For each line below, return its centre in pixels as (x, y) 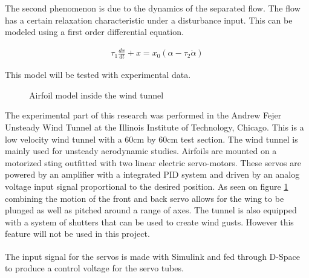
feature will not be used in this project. (77, 234)
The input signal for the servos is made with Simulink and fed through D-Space (152, 256)
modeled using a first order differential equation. (94, 32)
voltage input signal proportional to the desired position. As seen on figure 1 (147, 186)
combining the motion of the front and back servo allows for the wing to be (145, 198)
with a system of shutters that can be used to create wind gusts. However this (149, 221)
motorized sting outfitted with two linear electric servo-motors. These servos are (153, 162)
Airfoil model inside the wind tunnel (96, 95)
